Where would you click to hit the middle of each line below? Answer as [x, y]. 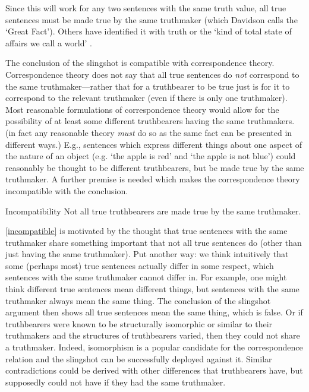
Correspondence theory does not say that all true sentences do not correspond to [152, 74]
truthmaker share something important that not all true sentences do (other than [154, 242]
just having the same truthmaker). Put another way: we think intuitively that [147, 254]
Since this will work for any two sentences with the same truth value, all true [146, 8]
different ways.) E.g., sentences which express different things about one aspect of [154, 144]
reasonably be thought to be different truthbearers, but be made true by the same [155, 167]
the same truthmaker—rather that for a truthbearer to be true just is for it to [148, 86]
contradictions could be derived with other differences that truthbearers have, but [154, 370]
